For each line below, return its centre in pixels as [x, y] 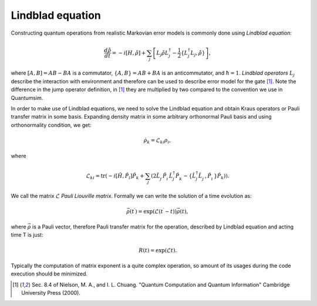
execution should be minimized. [49, 274]
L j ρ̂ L [163, 53]
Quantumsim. [27, 97]
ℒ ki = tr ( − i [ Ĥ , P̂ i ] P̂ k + [115, 176]
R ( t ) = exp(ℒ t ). [158, 250]
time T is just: [27, 235]
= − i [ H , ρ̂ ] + [129, 53]
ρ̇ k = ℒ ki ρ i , [157, 141]
